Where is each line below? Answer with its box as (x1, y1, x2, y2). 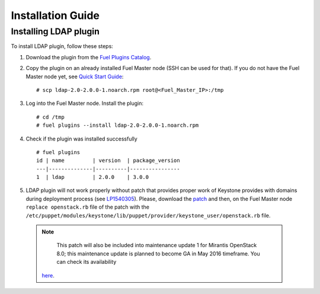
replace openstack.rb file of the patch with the (25, 203, 149, 210)
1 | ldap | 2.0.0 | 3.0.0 (36, 174, 149, 181)
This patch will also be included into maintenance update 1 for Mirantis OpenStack (56, 242, 257, 249)
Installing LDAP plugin (11, 26, 100, 37)
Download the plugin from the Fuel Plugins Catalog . (25, 53, 152, 60)
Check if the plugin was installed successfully (25, 135, 137, 142)
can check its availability (56, 258, 117, 266)
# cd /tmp (36, 113, 65, 120)
